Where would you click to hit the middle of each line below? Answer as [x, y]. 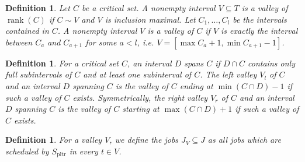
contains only [271, 63]
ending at [196, 85]
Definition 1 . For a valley [54, 140]
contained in [27, 31]
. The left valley [228, 74]
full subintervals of [39, 74]
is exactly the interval [259, 31]
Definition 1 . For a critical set [62, 63]
